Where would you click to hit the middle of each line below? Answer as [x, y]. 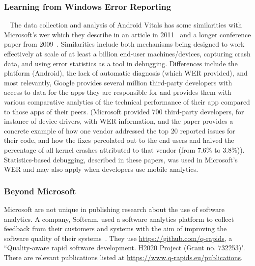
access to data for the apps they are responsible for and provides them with [118, 92]
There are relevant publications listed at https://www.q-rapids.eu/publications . [123, 257]
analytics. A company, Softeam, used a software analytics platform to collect [119, 219]
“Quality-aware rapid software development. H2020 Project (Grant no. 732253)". [125, 248]
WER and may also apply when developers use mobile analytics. [101, 169]
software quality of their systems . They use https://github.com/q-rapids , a [118, 238]
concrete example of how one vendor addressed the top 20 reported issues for [120, 130]
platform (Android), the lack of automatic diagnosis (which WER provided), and [126, 73]
